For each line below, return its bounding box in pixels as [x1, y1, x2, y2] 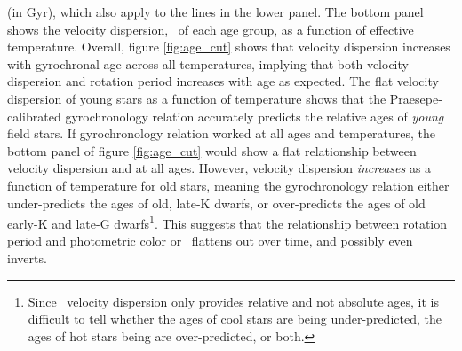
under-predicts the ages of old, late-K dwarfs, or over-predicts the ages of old [7, 193, 426, 212]
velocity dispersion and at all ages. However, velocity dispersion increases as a [7, 159, 432, 177]
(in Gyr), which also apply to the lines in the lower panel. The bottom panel [7, 3, 424, 20]
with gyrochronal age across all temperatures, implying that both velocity [7, 54, 409, 73]
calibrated [7, 106, 61, 125]
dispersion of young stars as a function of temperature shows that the [7, 89, 386, 107]
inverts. [7, 248, 47, 267]
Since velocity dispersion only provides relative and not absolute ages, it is [28, 292, 439, 310]
